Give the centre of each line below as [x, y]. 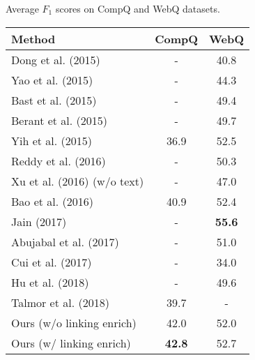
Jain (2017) [39, 221]
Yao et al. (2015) [52, 80]
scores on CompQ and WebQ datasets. [138, 8]
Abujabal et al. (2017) [65, 241]
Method [33, 38]
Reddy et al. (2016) [59, 160]
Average [22, 8]
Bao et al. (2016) [52, 201]
